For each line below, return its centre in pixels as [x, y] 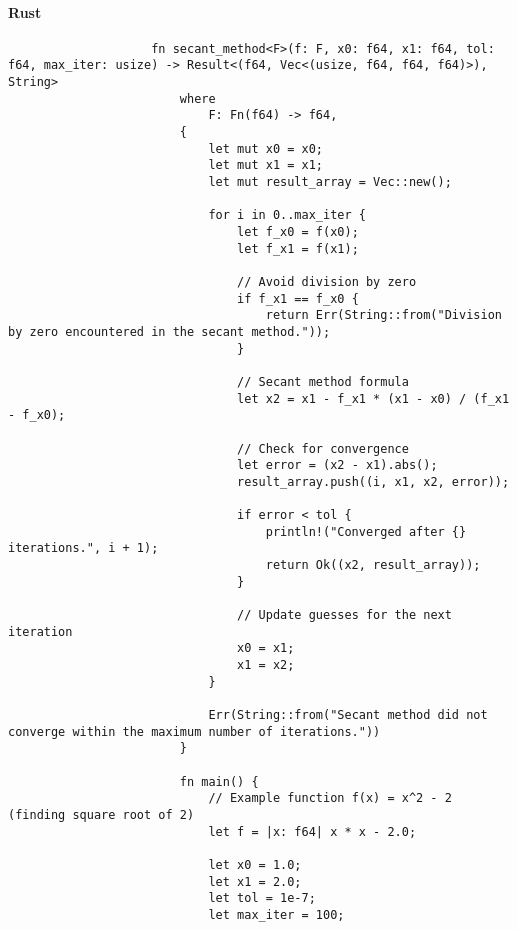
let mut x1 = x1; [265, 165]
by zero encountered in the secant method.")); [169, 331]
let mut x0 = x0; [265, 148]
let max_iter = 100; [276, 914]
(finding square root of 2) [101, 814]
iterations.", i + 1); [83, 548]
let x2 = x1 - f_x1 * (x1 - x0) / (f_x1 [373, 398]
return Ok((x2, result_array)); [373, 565]
